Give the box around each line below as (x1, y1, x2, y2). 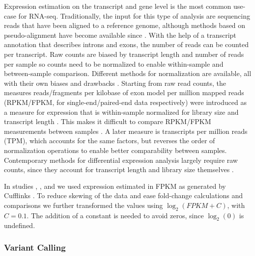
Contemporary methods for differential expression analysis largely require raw (4, 154, 238, 165)
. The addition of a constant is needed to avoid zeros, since (27, 210, 204, 220)
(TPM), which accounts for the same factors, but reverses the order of (4, 135, 215, 146)
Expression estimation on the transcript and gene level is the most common (4, 1, 231, 11)
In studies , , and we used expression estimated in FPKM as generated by (4, 180, 226, 191)
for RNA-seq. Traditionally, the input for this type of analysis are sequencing (18, 10, 250, 21)
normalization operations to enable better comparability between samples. (4, 145, 227, 155)
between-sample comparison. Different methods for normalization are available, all (4, 68, 252, 78)
